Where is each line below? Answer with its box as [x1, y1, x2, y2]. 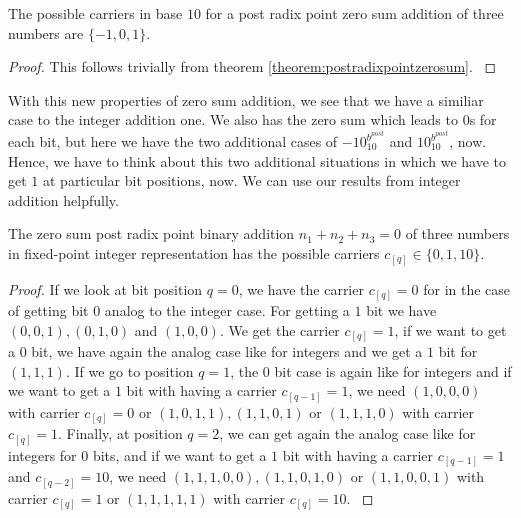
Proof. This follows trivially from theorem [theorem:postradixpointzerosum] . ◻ [8, 56, 497, 77]
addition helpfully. [8, 189, 119, 210]
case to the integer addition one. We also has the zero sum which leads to [8, 109, 458, 130]
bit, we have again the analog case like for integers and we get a [31, 341, 423, 362]
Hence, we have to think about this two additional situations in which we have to [8, 150, 506, 171]
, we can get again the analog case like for [219, 423, 476, 444]
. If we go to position [65, 360, 194, 381]
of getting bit [8, 300, 89, 321]
